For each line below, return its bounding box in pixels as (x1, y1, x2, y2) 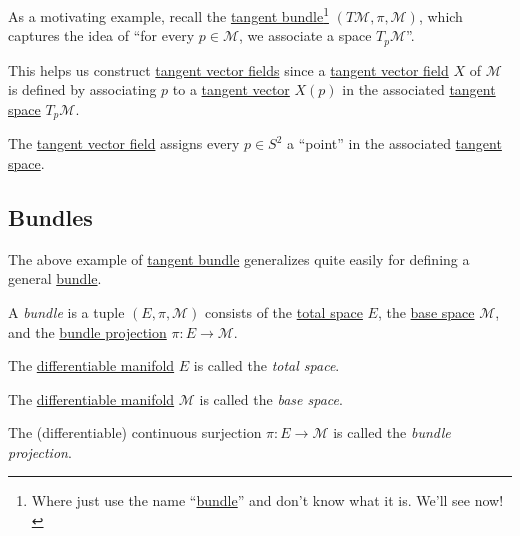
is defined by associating (8, 79, 157, 100)
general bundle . (8, 268, 102, 289)
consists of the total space (205, 301, 363, 322)
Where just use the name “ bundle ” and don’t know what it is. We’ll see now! (31, 490, 504, 511)
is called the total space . (193, 355, 340, 376)
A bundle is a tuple (8, 301, 125, 322)
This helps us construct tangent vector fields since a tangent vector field (8, 59, 449, 80)
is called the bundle (333, 422, 451, 443)
